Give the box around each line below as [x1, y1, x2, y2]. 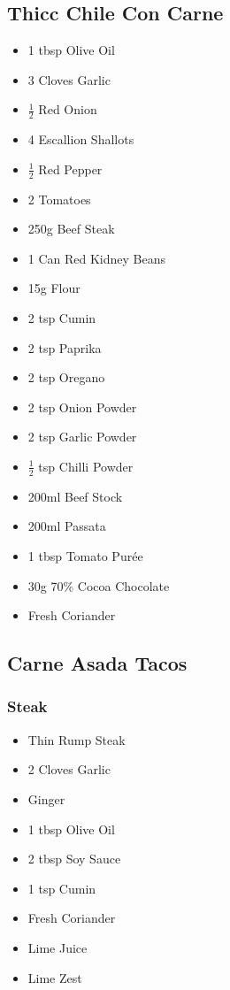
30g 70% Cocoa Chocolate [27, 576, 170, 595]
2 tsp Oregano [27, 368, 105, 387]
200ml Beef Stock [27, 487, 123, 505]
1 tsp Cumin [27, 879, 96, 897]
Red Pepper [38, 159, 103, 178]
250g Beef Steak [27, 219, 115, 238]
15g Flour [27, 279, 80, 297]
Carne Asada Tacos [7, 649, 188, 677]
